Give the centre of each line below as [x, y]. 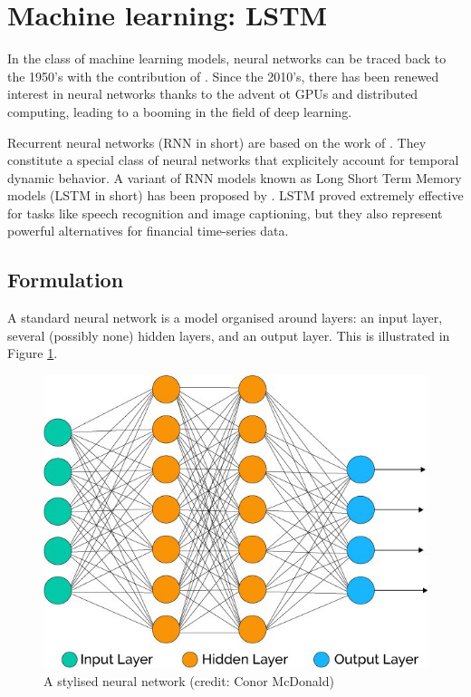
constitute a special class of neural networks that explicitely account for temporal [233, 160]
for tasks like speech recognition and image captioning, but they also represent [225, 213]
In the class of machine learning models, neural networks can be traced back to [227, 58]
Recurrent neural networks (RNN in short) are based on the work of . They [217, 142]
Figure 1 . [33, 353]
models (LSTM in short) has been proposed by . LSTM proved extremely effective [235, 195]
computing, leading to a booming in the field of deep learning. [180, 111]
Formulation [66, 280]
